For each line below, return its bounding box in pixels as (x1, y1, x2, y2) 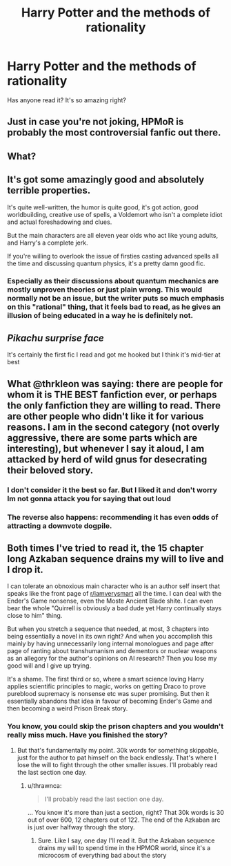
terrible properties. (7, 185, 91, 196)
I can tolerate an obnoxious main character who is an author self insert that (7, 582, 221, 590)
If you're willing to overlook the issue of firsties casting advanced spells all (7, 252, 219, 260)
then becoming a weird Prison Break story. (7, 704, 128, 713)
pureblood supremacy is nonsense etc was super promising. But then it (7, 690, 210, 698)
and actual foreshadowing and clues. (7, 218, 112, 226)
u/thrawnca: (27, 781, 62, 789)
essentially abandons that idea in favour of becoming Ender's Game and (7, 697, 212, 706)
